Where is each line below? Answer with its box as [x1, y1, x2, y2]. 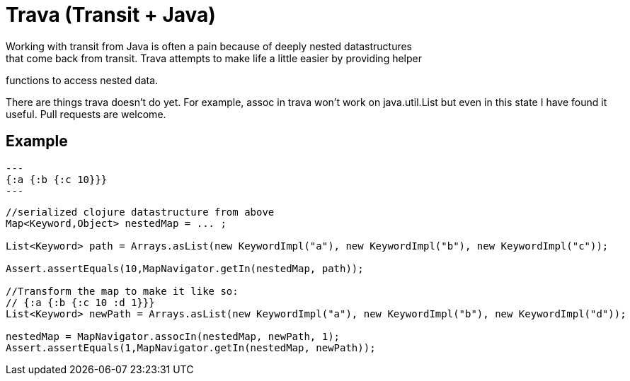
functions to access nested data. [6, 74, 159, 86]
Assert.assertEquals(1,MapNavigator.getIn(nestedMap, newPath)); [6, 341, 376, 353]
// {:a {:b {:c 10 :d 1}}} [6, 296, 155, 308]
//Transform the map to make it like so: [6, 285, 239, 297]
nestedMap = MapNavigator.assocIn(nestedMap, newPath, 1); [6, 330, 340, 342]
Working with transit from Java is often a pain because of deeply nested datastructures [6, 40, 413, 52]
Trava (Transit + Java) [6, 3, 216, 27]
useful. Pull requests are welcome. [6, 107, 166, 120]
